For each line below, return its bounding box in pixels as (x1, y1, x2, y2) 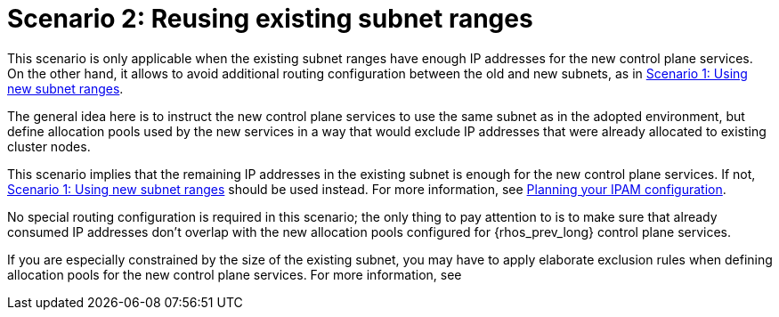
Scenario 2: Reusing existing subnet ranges (7, 4, 533, 34)
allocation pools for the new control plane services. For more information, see (7, 266, 462, 282)
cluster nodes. (7, 138, 91, 154)
